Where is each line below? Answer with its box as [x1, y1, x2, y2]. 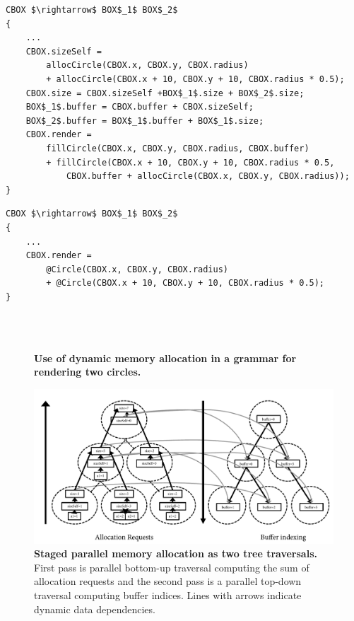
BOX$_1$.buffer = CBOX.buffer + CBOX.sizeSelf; [25, 102, 254, 112]
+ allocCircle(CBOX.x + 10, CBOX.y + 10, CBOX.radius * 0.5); [46, 74, 345, 84]
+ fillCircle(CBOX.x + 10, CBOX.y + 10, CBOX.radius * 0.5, [46, 157, 335, 168]
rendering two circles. [34, 364, 141, 379]
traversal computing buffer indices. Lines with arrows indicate [34, 588, 302, 603]
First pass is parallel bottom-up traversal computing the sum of [34, 559, 309, 574]
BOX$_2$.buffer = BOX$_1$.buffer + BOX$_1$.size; [25, 115, 264, 126]
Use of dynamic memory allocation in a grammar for [34, 350, 297, 365]
